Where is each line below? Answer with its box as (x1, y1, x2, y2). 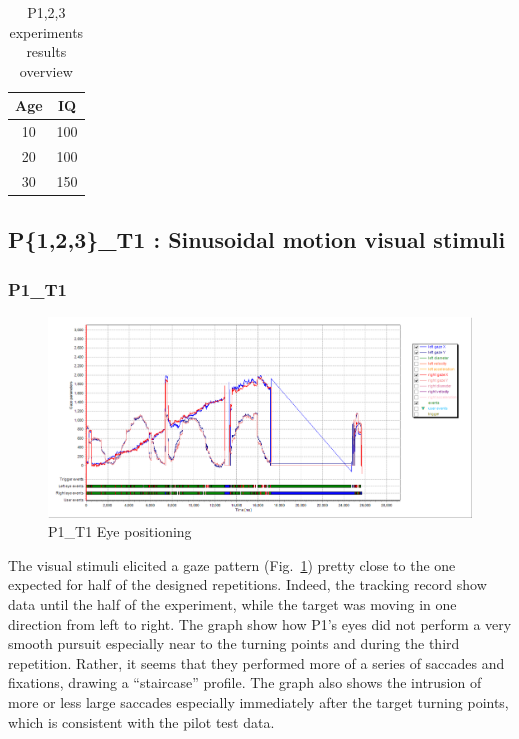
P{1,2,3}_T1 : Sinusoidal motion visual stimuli (8, 224, 506, 255)
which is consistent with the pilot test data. (8, 711, 275, 732)
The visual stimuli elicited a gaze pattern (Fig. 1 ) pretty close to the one (8, 554, 456, 575)
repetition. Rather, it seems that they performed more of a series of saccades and (8, 652, 505, 673)
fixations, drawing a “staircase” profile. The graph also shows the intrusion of (8, 672, 482, 693)
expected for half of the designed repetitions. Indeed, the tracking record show (8, 574, 487, 595)
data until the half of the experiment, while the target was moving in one (8, 593, 457, 614)
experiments (9, 21, 84, 42)
